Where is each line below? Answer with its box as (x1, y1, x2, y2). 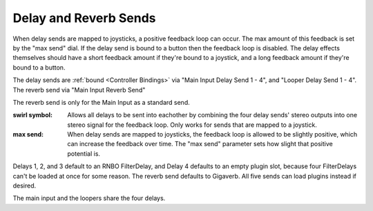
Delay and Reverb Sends (12, 10, 156, 26)
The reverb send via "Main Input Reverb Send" (12, 86, 146, 94)
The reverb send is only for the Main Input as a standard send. (12, 98, 190, 106)
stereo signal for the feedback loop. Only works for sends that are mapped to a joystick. (67, 121, 317, 129)
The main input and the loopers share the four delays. (12, 194, 166, 203)
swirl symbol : (12, 111, 53, 119)
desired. (12, 181, 37, 190)
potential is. (67, 149, 100, 158)
